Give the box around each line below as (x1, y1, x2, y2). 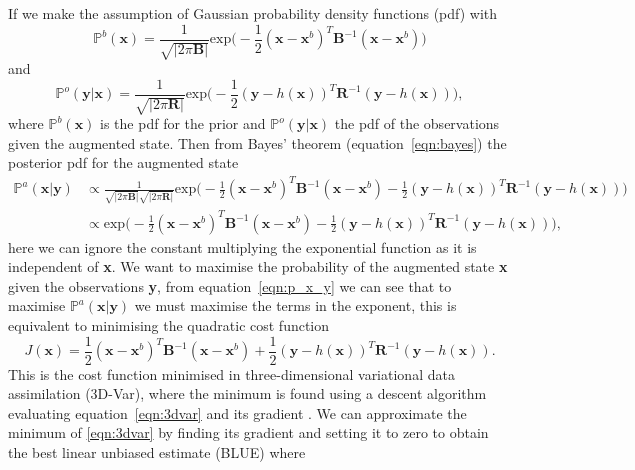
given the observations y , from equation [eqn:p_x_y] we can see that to (8, 275, 452, 296)
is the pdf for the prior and (100, 113, 266, 134)
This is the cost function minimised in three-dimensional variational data (8, 363, 455, 384)
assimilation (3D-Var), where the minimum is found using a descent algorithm (8, 383, 487, 404)
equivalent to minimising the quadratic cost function (8, 315, 330, 336)
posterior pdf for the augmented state (8, 152, 239, 173)
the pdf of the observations (334, 113, 500, 134)
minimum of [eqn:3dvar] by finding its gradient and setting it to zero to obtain (8, 422, 489, 443)
